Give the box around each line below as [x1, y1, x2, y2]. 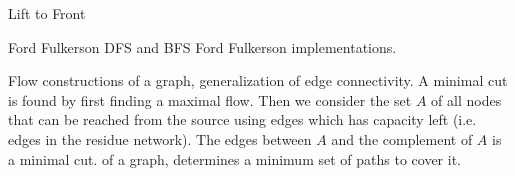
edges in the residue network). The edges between [8, 128, 312, 149]
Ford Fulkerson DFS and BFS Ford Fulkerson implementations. [8, 36, 397, 57]
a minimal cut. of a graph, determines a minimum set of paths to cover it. [8, 148, 461, 169]
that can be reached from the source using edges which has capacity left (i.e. [8, 109, 477, 130]
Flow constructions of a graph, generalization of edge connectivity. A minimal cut [8, 70, 508, 91]
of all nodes [431, 89, 502, 110]
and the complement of [331, 128, 473, 149]
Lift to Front [8, 3, 86, 23]
